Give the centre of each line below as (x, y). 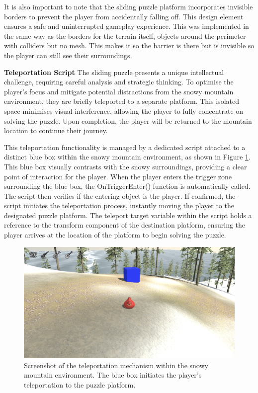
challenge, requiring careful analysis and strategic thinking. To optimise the (119, 82)
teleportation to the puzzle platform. (80, 384)
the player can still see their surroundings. (68, 55)
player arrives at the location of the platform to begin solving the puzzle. (115, 235)
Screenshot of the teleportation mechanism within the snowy (116, 365)
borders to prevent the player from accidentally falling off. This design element (124, 16)
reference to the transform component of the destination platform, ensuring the (125, 225)
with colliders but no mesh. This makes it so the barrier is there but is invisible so (129, 45)
